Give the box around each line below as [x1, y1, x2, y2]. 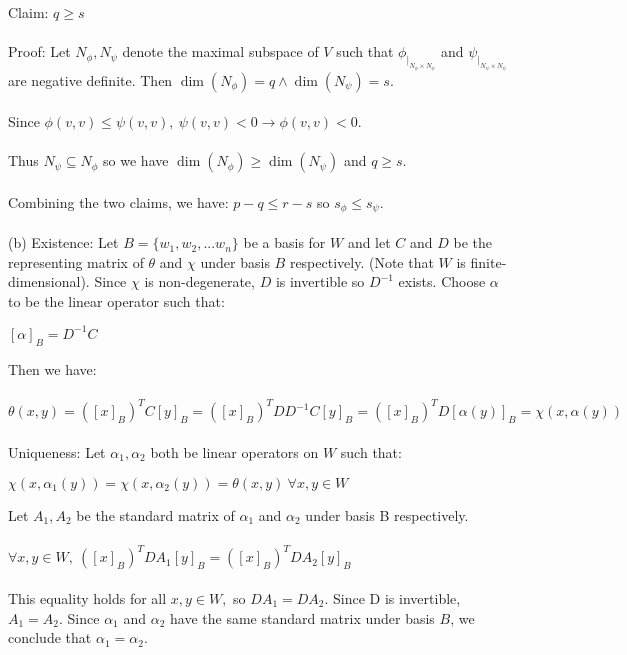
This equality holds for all [8, 587, 167, 608]
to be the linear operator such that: [8, 290, 225, 311]
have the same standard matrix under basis [170, 607, 435, 628]
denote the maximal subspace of [122, 41, 319, 62]
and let [347, 232, 391, 253]
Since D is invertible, [333, 587, 461, 608]
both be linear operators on [150, 442, 319, 463]
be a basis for [243, 232, 326, 253]
